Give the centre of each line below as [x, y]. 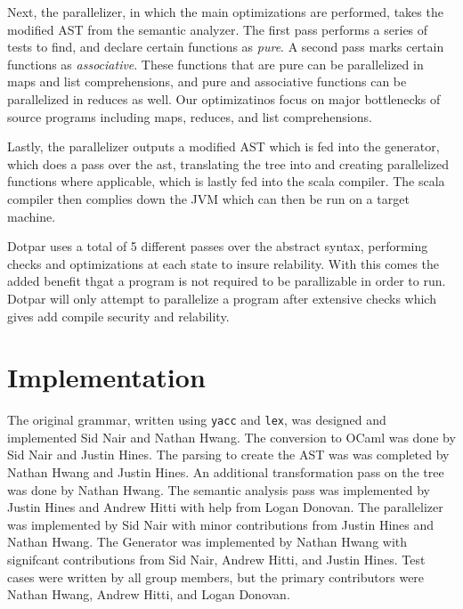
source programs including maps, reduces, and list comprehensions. [190, 116]
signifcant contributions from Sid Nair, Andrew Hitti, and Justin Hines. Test [216, 560]
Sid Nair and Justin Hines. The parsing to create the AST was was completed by [228, 455]
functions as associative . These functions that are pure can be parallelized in [215, 64]
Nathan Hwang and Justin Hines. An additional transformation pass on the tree [226, 472]
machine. [32, 216]
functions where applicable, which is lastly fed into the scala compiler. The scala [226, 181]
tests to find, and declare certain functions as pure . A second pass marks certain [226, 47]
